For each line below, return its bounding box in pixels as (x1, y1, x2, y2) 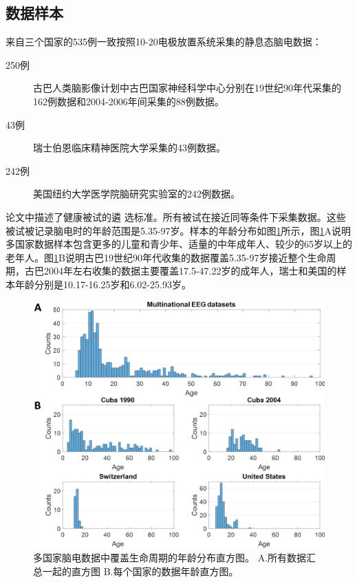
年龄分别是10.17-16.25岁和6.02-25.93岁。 (14, 277, 191, 291)
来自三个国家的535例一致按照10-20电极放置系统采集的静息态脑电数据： (6, 34, 322, 49)
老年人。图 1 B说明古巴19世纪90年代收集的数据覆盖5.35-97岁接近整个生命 (6, 250, 327, 264)
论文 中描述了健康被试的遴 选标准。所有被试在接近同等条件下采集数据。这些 (6, 209, 346, 224)
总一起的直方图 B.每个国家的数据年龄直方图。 (33, 563, 239, 578)
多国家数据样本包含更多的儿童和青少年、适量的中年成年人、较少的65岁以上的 (6, 237, 352, 251)
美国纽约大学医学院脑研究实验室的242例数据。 (33, 186, 240, 201)
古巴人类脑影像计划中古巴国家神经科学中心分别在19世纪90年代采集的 (33, 80, 341, 95)
